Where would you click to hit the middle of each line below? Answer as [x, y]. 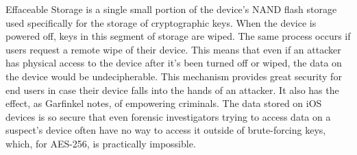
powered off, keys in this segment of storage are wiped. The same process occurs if [178, 36]
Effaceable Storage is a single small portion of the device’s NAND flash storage [171, 9]
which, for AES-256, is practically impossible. [101, 143]
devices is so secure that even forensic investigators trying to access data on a [168, 116]
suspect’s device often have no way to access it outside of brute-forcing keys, [166, 130]
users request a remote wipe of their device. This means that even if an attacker [173, 49]
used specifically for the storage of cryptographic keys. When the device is [161, 22]
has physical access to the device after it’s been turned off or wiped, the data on [174, 63]
